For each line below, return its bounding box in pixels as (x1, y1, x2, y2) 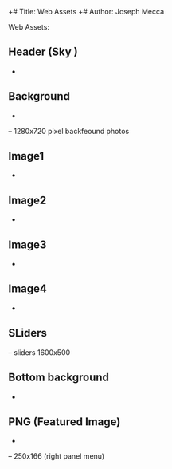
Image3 (8, 238, 47, 251)
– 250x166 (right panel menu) (8, 451, 105, 461)
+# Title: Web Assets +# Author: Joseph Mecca (8, 7, 165, 16)
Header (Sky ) (8, 45, 78, 59)
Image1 (8, 149, 45, 163)
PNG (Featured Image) (8, 415, 121, 428)
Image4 (8, 282, 48, 296)
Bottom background (8, 371, 110, 384)
